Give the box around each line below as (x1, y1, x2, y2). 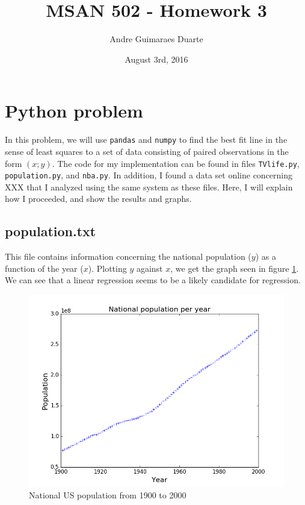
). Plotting (88, 262, 127, 274)
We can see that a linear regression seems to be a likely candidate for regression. (5, 274, 301, 286)
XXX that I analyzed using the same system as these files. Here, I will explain (5, 180, 293, 193)
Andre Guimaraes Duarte (109, 33, 203, 45)
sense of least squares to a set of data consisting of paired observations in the (5, 145, 289, 157)
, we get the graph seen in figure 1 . (170, 262, 299, 274)
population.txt (5, 222, 96, 240)
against (136, 262, 163, 274)
